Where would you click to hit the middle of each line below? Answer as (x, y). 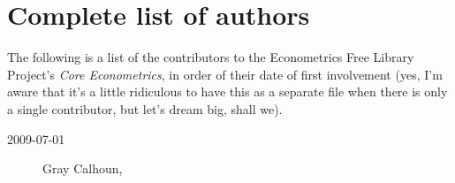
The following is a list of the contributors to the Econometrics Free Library (211, 57)
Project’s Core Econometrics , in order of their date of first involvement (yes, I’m (225, 74)
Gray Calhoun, (83, 168)
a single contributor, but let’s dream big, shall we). (145, 108)
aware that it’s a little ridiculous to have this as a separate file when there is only (227, 91)
